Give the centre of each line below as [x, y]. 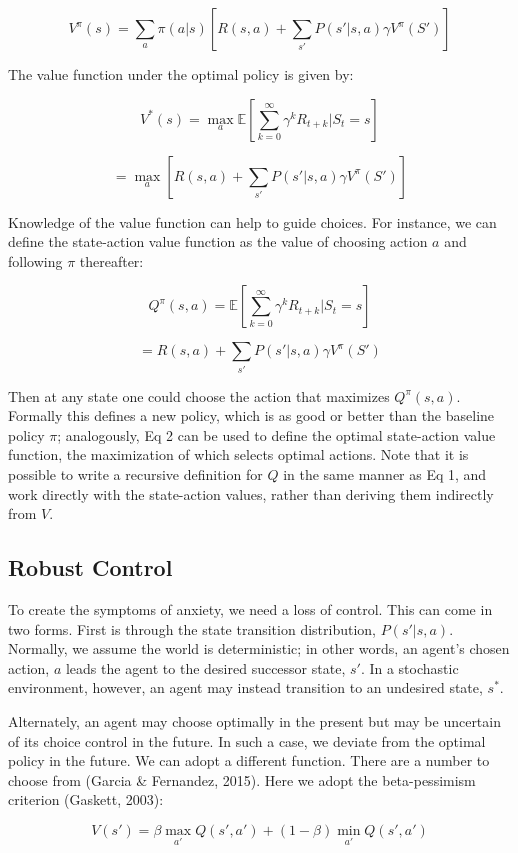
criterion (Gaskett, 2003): [86, 799]
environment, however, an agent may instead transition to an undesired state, [245, 687]
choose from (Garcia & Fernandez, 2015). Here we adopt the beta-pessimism [242, 779]
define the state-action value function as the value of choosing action [218, 241]
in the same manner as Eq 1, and [385, 474]
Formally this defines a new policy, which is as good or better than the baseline [251, 415]
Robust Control [90, 567]
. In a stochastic [409, 667]
